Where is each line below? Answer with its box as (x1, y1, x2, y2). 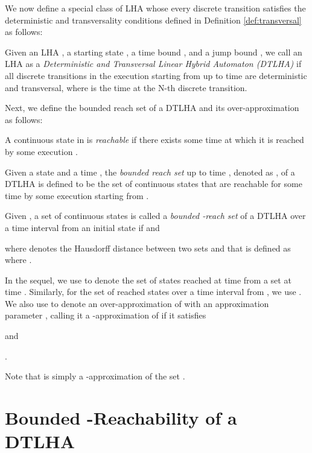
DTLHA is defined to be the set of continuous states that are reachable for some (5, 177, 302, 190)
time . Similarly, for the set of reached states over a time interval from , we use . (5, 285, 302, 298)
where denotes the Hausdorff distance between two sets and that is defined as (5, 241, 291, 254)
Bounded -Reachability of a (5, 405, 237, 430)
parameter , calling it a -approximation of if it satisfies (5, 309, 206, 322)
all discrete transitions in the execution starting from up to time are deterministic (5, 69, 307, 81)
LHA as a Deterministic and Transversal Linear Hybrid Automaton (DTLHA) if (5, 57, 302, 70)
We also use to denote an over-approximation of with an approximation (5, 297, 269, 309)
